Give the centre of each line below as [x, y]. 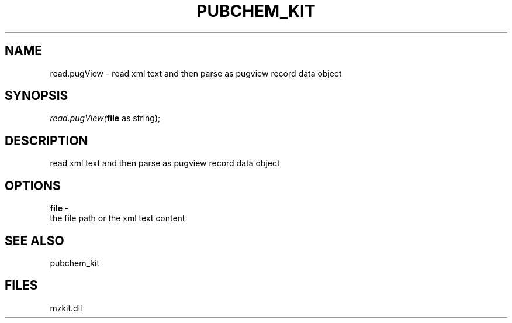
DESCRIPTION [46, 140]
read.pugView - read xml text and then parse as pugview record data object [196, 73]
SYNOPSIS [37, 96]
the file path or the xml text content [117, 218]
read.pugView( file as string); [105, 118]
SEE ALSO [34, 240]
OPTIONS [33, 185]
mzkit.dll [66, 308]
